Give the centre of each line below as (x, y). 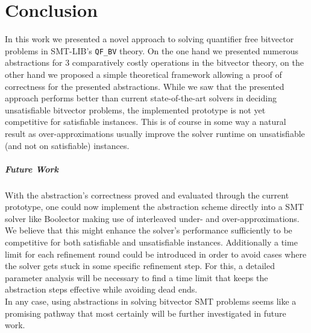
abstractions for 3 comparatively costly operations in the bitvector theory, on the (155, 62)
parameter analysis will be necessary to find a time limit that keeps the (137, 277)
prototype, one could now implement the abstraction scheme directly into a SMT (155, 207)
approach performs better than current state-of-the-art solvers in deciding (141, 98)
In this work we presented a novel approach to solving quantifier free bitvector (149, 39)
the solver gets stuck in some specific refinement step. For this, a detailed (140, 266)
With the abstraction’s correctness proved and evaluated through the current (147, 195)
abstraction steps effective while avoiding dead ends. (101, 289)
